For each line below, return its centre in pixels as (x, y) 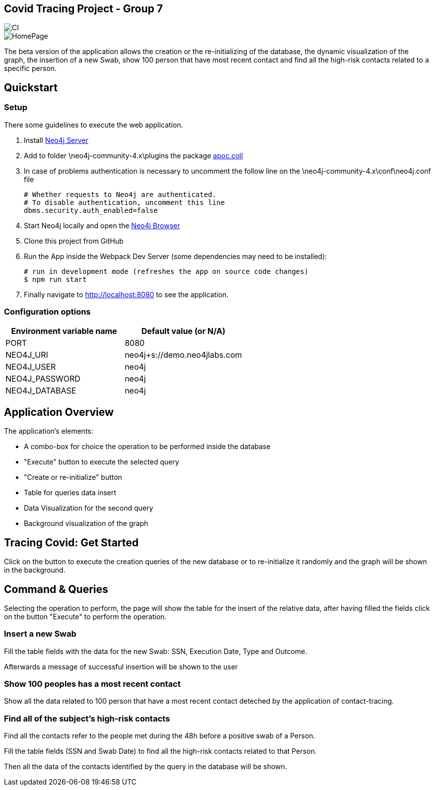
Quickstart (31, 87)
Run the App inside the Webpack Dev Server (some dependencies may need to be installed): (176, 256)
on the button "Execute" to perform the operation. (85, 616)
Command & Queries (56, 589)
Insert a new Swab (40, 634)
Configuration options (47, 312)
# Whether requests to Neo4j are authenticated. (120, 194)
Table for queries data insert (70, 493)
